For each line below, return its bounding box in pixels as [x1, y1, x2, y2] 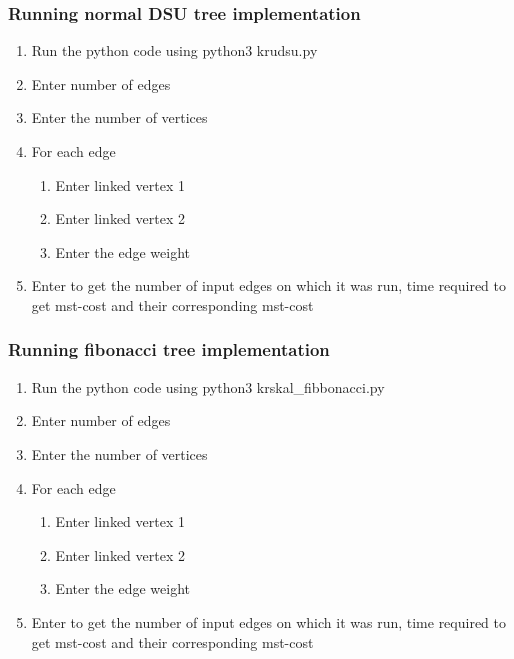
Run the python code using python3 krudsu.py [31, 40, 318, 61]
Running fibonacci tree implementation [8, 337, 330, 362]
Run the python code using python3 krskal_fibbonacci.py [31, 376, 385, 397]
